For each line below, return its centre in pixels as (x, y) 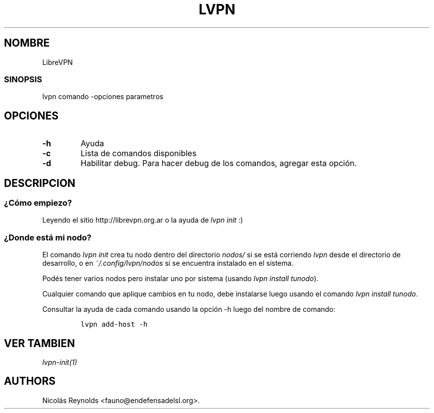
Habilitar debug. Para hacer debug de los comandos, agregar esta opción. (219, 163)
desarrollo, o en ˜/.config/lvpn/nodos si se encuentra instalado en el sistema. (168, 263)
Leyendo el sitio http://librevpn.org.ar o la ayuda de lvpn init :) (143, 220)
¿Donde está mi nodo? (48, 237)
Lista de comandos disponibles (138, 153)
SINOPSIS (23, 79)
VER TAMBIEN (40, 343)
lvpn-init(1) (60, 362)
